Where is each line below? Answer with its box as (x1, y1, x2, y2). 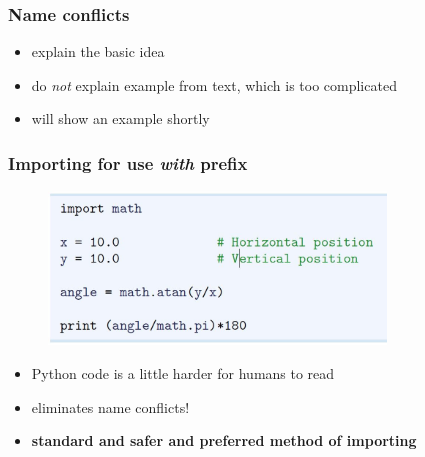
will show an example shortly (31, 108, 210, 129)
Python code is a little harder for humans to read (31, 363, 335, 384)
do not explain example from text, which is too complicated (31, 74, 397, 95)
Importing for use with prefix (8, 150, 248, 175)
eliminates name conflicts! (31, 396, 190, 417)
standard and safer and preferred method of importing (31, 430, 417, 451)
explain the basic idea (31, 41, 165, 62)
